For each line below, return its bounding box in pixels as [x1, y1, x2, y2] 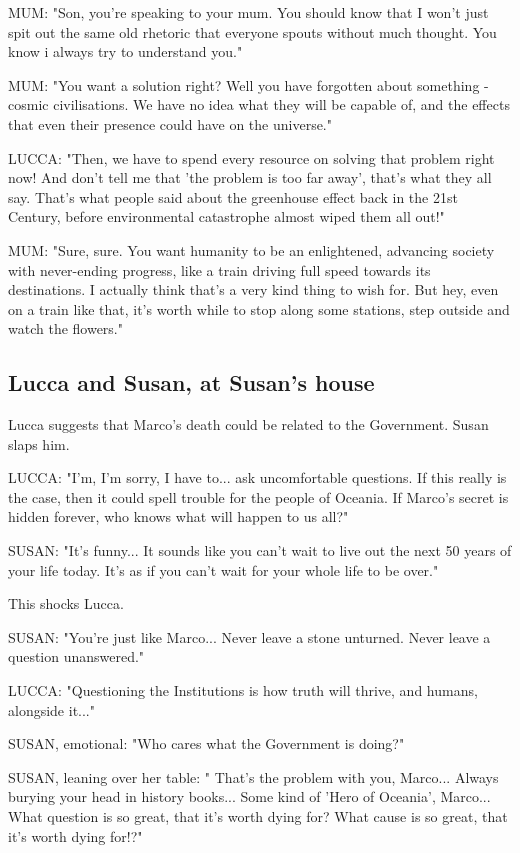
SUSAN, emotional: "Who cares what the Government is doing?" [8, 733, 405, 754]
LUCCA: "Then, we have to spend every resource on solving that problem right [8, 147, 495, 168]
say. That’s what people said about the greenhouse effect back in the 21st [8, 186, 458, 207]
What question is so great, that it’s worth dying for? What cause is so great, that [8, 806, 508, 827]
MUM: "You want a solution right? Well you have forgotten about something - [8, 74, 489, 95]
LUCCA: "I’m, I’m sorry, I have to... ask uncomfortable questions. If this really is [8, 467, 507, 488]
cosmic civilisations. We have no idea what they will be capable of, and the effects [8, 94, 510, 115]
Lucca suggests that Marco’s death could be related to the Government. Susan [8, 414, 489, 435]
